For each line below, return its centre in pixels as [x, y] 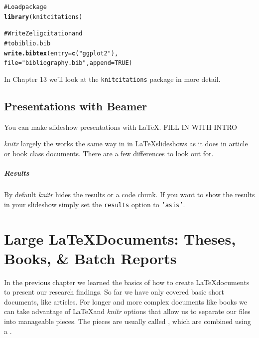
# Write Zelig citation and [43, 34]
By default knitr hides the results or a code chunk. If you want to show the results [129, 194]
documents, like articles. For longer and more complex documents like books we [126, 301]
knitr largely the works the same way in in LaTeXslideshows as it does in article [126, 144]
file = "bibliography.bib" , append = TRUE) [68, 63]
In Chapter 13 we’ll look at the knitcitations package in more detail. [112, 79]
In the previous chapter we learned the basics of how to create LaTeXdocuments [127, 282]
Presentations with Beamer [76, 106]
